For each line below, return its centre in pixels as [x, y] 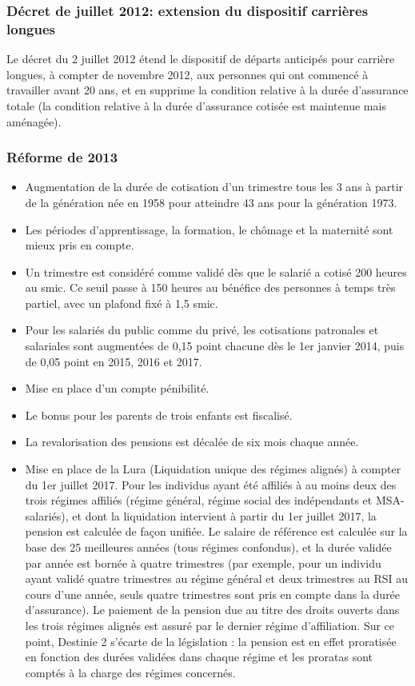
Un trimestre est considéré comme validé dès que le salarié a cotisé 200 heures [216, 271]
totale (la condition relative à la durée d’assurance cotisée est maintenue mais [196, 105]
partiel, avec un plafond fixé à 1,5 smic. [122, 303]
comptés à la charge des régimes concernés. [130, 672]
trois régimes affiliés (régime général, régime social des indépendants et [199, 500]
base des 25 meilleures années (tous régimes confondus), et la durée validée [208, 547]
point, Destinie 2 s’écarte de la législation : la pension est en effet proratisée [211, 641]
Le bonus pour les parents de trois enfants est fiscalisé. [159, 415]
